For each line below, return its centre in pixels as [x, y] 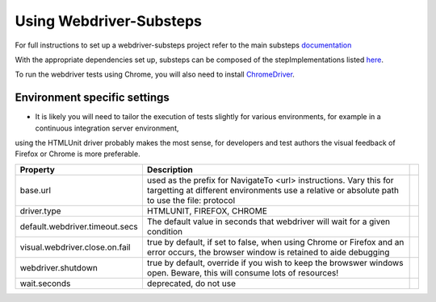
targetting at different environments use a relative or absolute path [273, 190]
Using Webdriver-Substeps [108, 21]
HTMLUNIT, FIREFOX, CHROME [207, 211]
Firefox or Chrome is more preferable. [78, 154]
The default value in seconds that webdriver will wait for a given [268, 221]
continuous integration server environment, [107, 128]
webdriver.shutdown [59, 267]
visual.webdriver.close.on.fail [75, 247]
